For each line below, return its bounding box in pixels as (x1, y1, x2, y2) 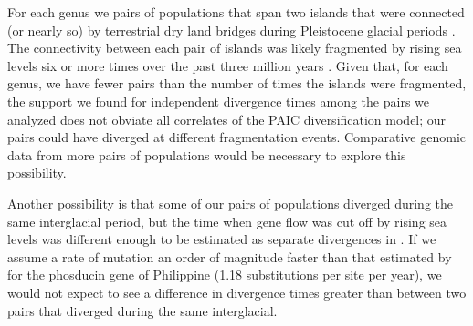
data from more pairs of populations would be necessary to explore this (7, 145, 406, 164)
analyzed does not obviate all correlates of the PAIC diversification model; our (7, 109, 447, 128)
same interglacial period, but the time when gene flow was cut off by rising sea (7, 211, 447, 230)
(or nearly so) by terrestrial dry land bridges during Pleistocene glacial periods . (7, 20, 456, 39)
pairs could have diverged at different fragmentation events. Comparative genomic (7, 127, 466, 147)
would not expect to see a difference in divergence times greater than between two (7, 282, 467, 301)
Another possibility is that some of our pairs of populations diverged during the (7, 193, 453, 212)
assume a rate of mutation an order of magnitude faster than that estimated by (7, 247, 452, 266)
